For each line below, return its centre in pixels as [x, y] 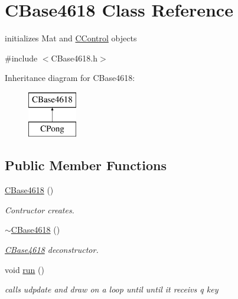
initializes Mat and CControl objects [71, 38]
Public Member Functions [86, 165]
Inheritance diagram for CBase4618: [70, 78]
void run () [25, 269]
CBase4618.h [74, 58]
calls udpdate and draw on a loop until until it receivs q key [112, 289]
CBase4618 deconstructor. [52, 250]
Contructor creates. [40, 209]
